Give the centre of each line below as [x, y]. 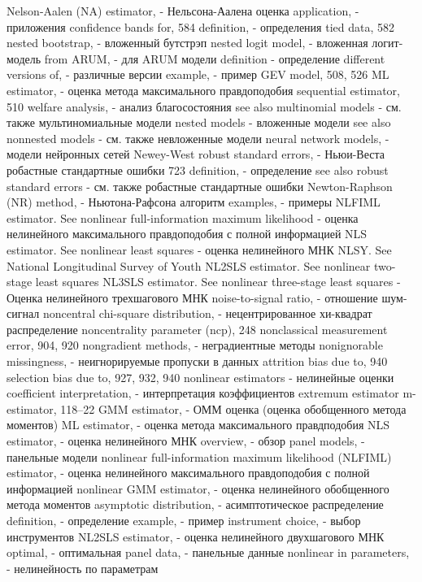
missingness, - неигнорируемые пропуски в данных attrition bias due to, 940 [197, 361]
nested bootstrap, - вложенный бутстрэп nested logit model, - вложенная [187, 43]
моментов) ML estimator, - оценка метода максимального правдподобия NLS [198, 425]
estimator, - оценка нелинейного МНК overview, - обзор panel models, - [186, 441]
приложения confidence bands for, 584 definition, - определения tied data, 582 [200, 26]
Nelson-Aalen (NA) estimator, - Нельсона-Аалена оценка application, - [183, 11]
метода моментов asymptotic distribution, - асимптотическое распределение [195, 504]
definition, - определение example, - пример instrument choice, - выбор [184, 520]
